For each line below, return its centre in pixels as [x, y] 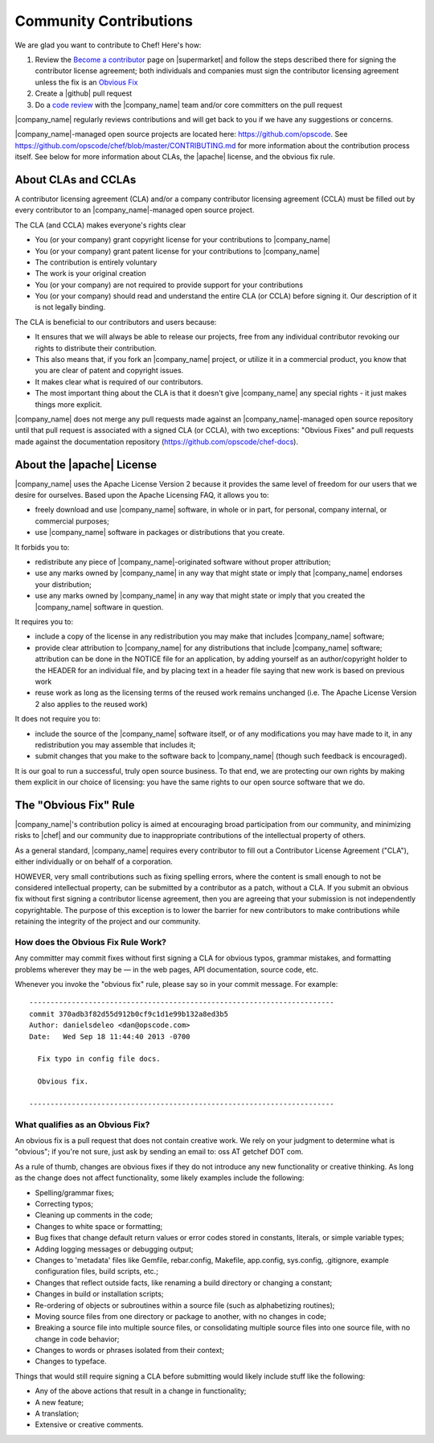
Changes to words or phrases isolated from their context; [130, 1350]
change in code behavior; [77, 1338]
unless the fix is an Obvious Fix [86, 82]
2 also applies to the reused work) [91, 704]
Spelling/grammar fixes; [74, 1192]
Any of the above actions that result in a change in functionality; [141, 1391]
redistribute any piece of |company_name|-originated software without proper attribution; [183, 562]
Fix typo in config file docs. [99, 1059]
